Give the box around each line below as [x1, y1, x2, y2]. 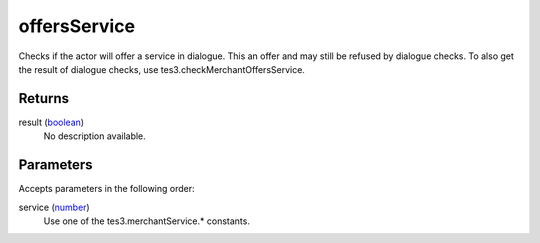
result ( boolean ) [18, 116, 85, 128]
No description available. [43, 130, 147, 142]
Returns [18, 90, 70, 107]
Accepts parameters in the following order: [18, 183, 195, 195]
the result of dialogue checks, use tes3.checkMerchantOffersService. [18, 63, 305, 75]
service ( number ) [18, 201, 90, 213]
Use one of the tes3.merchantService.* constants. [43, 215, 250, 227]
